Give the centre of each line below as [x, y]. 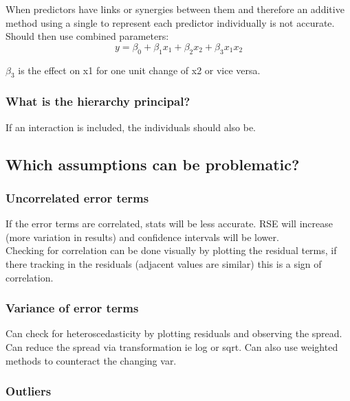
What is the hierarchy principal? [98, 101]
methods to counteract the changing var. [91, 360]
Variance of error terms [72, 308]
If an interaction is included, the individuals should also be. [131, 127]
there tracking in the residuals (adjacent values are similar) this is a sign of [164, 263]
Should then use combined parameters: [87, 36]
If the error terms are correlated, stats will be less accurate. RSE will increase [169, 224]
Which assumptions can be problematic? [153, 164]
